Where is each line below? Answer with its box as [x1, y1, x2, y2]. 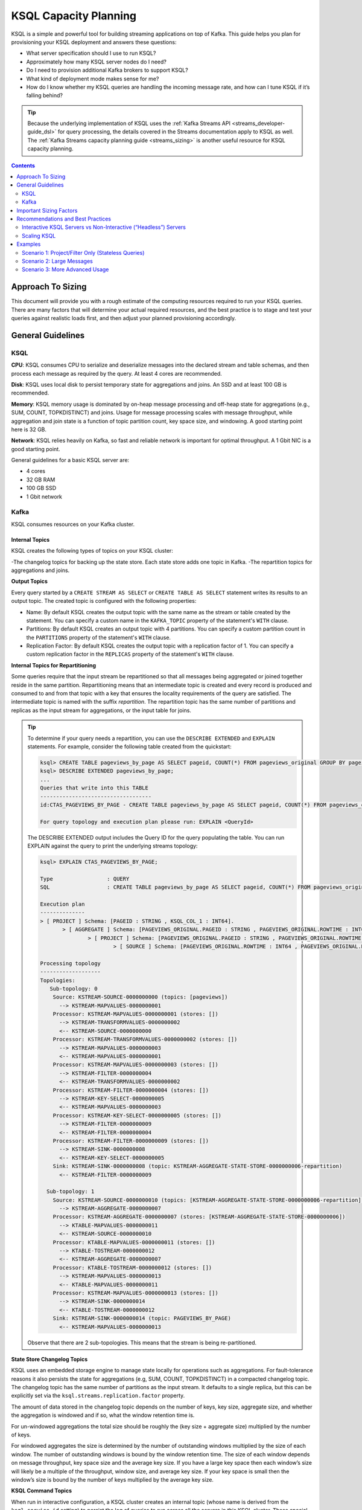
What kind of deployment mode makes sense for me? [26, 75, 159, 82]
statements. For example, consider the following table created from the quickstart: [27, 743, 232, 750]
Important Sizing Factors [16, 207, 78, 214]
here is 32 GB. [11, 426, 47, 433]
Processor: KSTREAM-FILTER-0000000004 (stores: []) [52, 1087, 209, 1093]
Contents [11, 162, 36, 169]
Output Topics [11, 577, 48, 585]
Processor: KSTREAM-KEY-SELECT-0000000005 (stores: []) [52, 1112, 222, 1119]
